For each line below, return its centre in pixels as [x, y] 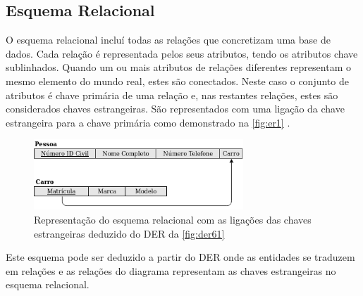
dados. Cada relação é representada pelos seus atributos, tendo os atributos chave [182, 53]
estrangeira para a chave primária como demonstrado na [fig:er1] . [148, 122]
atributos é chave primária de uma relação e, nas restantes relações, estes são [172, 95]
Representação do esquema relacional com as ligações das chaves [173, 219]
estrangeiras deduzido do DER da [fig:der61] [129, 233]
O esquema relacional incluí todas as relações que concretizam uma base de [168, 40]
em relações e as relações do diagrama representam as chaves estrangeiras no [171, 270]
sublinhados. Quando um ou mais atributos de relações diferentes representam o [178, 67]
